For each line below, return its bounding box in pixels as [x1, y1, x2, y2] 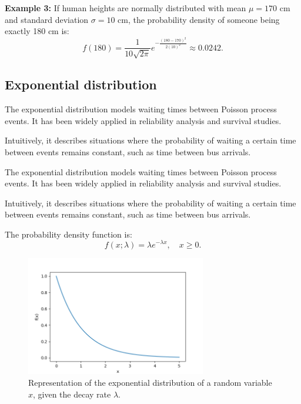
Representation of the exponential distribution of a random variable [28, 376, 272, 388]
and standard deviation [5, 13, 89, 25]
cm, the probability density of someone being [118, 13, 280, 25]
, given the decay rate [33, 388, 111, 400]
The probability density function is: [5, 228, 132, 240]
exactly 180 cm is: [5, 25, 69, 37]
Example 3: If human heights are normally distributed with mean [5, 2, 246, 14]
